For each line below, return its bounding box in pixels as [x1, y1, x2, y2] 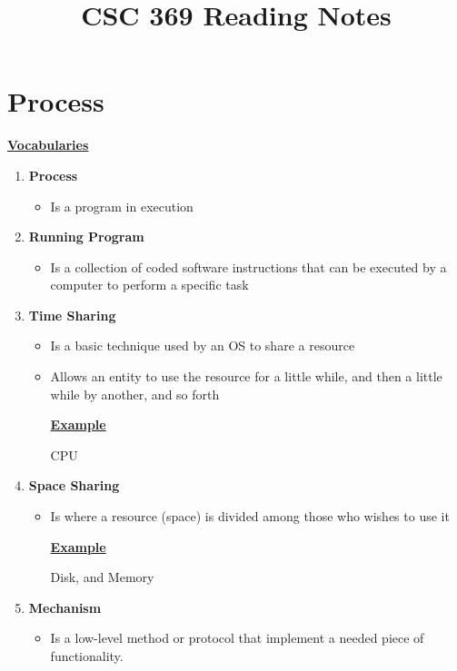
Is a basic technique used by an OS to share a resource [50, 336, 355, 355]
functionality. [50, 646, 124, 665]
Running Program [28, 227, 144, 246]
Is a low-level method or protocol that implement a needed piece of [50, 628, 424, 647]
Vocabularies [7, 135, 89, 154]
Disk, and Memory [50, 567, 154, 587]
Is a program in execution [50, 196, 194, 215]
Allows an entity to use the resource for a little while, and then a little [50, 367, 442, 386]
